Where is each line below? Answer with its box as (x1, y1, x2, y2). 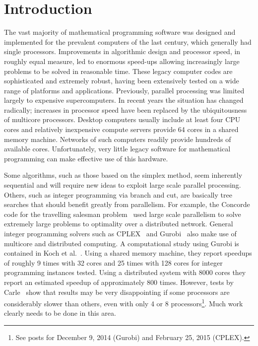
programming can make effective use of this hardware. (4, 153, 168, 163)
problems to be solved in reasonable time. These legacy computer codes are (4, 66, 233, 76)
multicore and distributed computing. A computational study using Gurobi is (4, 238, 239, 248)
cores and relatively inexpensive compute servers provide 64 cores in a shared (4, 124, 239, 135)
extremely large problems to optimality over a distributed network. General (4, 218, 233, 229)
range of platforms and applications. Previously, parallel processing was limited (4, 85, 245, 95)
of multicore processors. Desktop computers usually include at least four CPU (4, 114, 241, 125)
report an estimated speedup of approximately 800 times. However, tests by (4, 277, 234, 287)
